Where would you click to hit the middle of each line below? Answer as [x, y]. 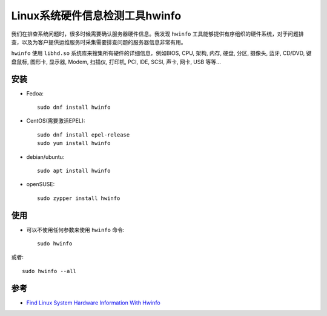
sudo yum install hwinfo [74, 143]
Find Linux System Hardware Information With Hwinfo [93, 303]
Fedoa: [35, 93]
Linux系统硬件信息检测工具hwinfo [96, 16]
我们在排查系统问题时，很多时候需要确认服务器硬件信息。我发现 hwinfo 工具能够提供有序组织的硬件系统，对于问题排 [157, 34]
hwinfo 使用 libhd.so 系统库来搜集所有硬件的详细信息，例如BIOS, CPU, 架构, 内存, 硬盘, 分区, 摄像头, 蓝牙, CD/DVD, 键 [161, 53]
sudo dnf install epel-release [84, 135]
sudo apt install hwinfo [74, 170]
